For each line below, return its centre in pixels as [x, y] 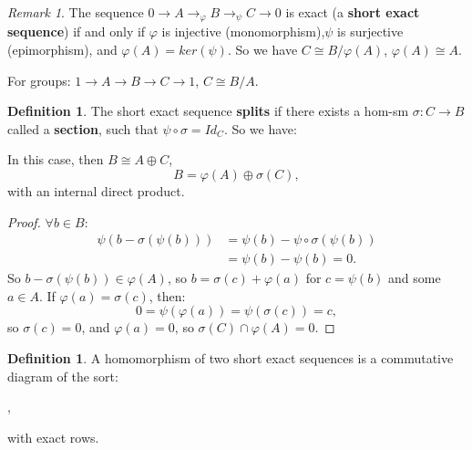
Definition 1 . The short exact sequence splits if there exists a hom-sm [208, 111]
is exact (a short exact [353, 12]
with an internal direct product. [96, 191]
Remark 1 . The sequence [76, 12]
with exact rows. [53, 437]
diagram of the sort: [63, 376]
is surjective [370, 31]
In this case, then [56, 159]
